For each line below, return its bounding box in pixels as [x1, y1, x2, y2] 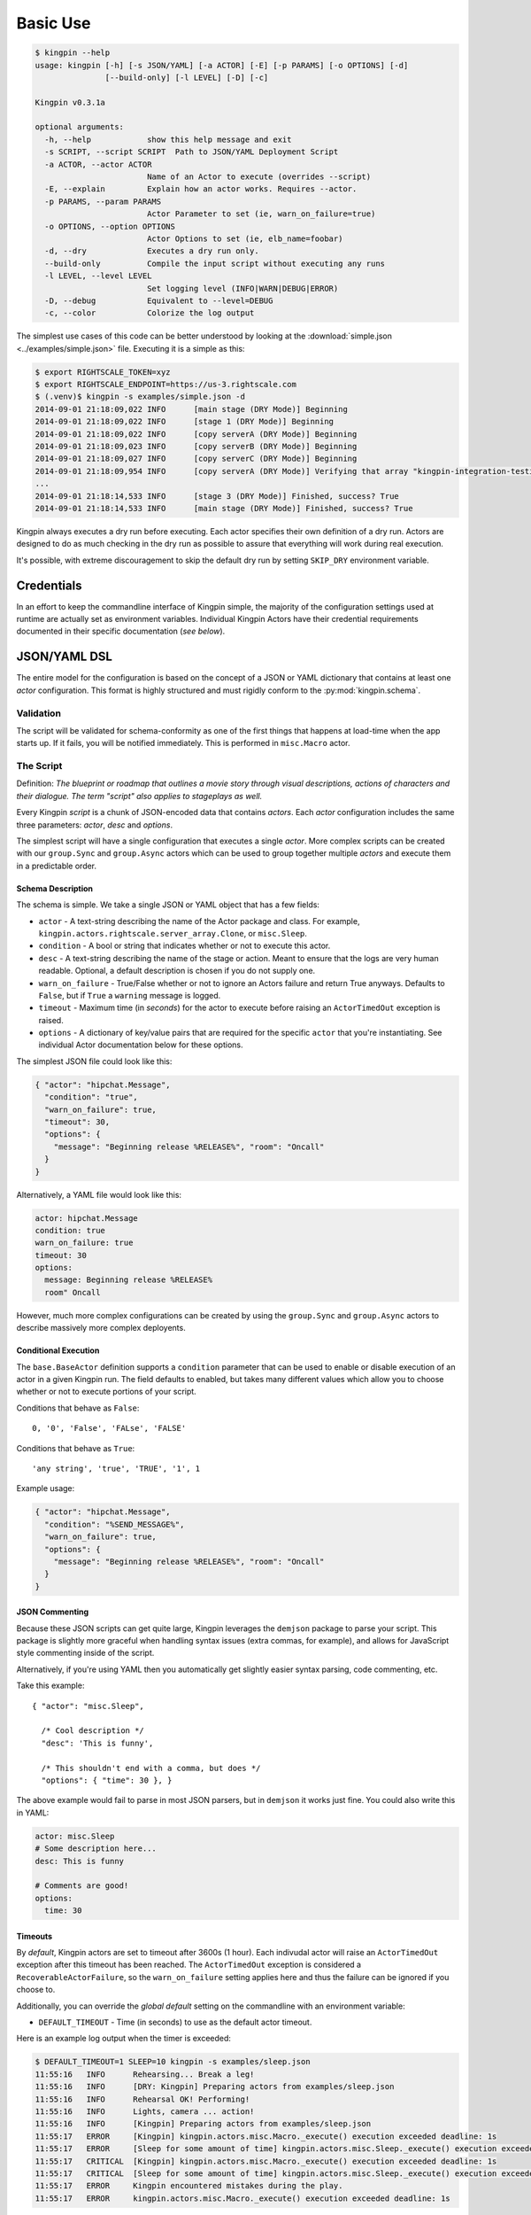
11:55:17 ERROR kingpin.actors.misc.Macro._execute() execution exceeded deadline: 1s [35, 2193, 450, 2203]
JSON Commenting [16, 1606, 89, 1617]
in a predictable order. [16, 860, 97, 871]
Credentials [16, 578, 82, 593]
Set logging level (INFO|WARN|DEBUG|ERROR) [146, 284, 339, 293]
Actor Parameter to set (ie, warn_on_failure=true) [146, 209, 376, 219]
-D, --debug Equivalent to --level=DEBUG [44, 295, 273, 306]
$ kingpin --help [35, 48, 111, 58]
